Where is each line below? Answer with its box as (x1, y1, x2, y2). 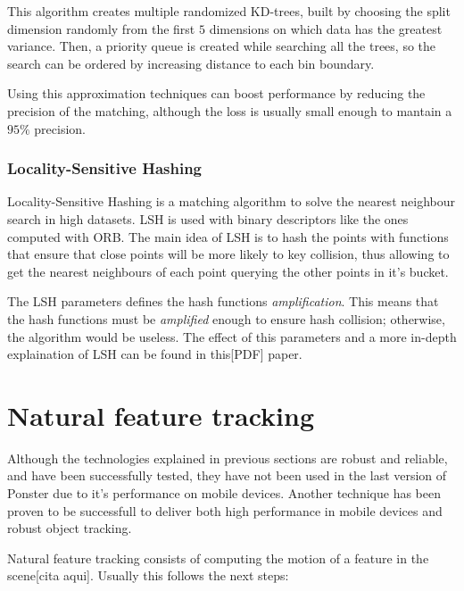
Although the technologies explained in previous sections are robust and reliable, (7, 448, 448, 467)
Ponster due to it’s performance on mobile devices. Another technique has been (7, 484, 441, 503)
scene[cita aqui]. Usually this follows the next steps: (7, 566, 289, 585)
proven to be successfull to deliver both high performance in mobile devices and (7, 501, 443, 520)
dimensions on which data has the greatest (209, 19, 443, 37)
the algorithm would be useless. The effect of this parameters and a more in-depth (7, 327, 457, 345)
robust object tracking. (7, 519, 132, 537)
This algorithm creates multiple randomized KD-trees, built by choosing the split (7, 2, 451, 20)
